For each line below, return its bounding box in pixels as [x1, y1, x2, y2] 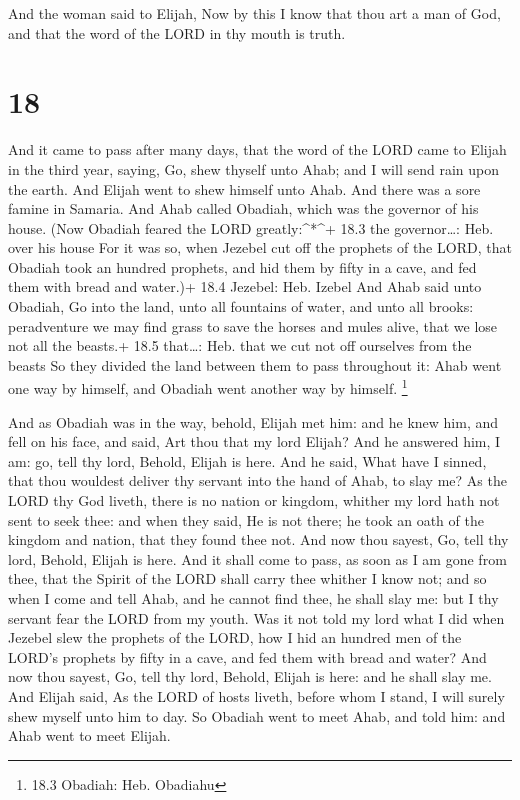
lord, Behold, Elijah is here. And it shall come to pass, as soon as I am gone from [8, 548, 507, 569]
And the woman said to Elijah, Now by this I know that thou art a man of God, [8, 3, 501, 23]
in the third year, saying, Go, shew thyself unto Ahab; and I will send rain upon [8, 158, 499, 179]
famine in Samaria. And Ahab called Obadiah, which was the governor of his [8, 198, 479, 219]
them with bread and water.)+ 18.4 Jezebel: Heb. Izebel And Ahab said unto [8, 276, 482, 297]
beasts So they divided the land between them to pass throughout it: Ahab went [8, 354, 502, 375]
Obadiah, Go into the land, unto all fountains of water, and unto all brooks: [8, 296, 474, 317]
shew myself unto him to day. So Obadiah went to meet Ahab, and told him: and [8, 705, 506, 726]
